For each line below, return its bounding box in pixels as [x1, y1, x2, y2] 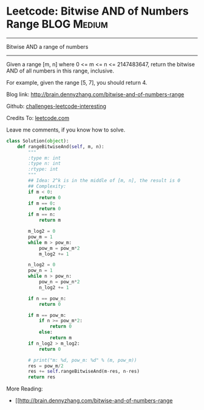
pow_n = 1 [28, 267, 53, 274]
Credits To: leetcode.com [6, 114, 70, 121]
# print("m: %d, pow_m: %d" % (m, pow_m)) [28, 357, 137, 363]
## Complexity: [28, 183, 67, 189]
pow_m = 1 [28, 233, 53, 240]
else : [38, 329, 53, 336]
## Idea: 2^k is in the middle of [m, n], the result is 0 [28, 178, 181, 184]
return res [28, 374, 56, 380]
